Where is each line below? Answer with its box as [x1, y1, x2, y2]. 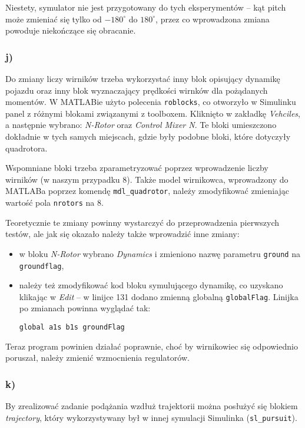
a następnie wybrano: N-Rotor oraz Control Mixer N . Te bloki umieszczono [5, 118, 277, 131]
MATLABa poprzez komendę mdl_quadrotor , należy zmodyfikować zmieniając [5, 185, 289, 197]
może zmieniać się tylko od [5, 12, 102, 25]
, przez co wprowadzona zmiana [155, 12, 270, 25]
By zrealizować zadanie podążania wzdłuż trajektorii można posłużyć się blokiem [5, 400, 298, 412]
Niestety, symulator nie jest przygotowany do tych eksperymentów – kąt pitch [5, 1, 286, 13]
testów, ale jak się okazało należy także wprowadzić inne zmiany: [5, 228, 240, 240]
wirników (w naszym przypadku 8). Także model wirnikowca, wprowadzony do [5, 173, 289, 185]
